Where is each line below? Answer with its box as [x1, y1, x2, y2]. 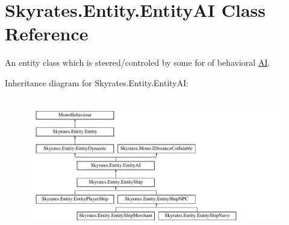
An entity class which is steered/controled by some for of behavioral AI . [5, 56, 270, 69]
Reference [5, 21, 89, 46]
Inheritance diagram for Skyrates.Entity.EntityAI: [5, 76, 189, 89]
